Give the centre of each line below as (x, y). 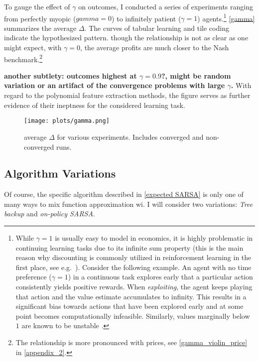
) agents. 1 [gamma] (226, 17)
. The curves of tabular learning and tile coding (157, 28)
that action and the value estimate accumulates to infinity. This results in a (131, 296)
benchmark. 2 (23, 58)
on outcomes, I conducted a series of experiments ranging (166, 6)
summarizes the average (40, 28)
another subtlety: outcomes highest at (70, 75)
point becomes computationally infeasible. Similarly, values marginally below (133, 316)
